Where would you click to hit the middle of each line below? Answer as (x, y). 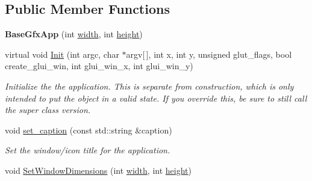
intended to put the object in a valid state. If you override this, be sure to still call (156, 98)
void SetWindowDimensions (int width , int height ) (98, 170)
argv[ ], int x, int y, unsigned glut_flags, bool (209, 54)
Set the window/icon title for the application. (88, 150)
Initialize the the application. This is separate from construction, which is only (149, 86)
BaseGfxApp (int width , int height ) (74, 34)
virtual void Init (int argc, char (62, 54)
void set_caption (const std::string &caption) (89, 130)
